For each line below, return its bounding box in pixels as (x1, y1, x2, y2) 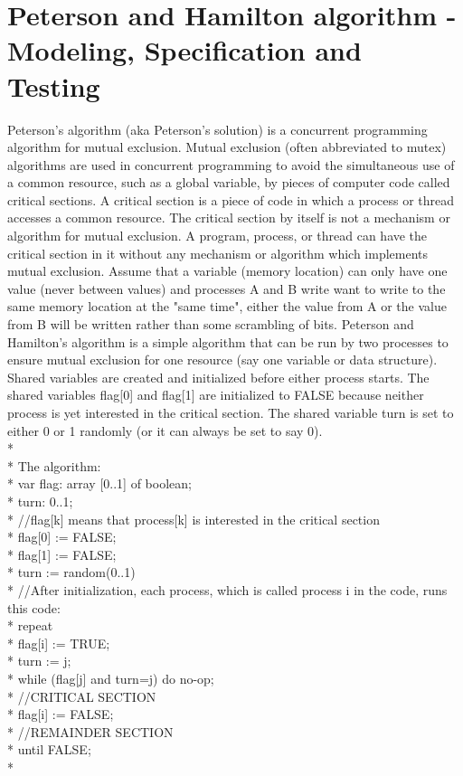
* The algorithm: (7, 456, 101, 475)
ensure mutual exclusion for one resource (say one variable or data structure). (7, 350, 438, 369)
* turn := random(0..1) (7, 563, 136, 582)
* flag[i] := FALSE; (7, 705, 114, 724)
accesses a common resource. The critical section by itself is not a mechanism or (7, 208, 450, 227)
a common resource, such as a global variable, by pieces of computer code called (7, 173, 450, 192)
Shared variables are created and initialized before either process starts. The (7, 367, 430, 386)
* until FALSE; (7, 740, 91, 759)
